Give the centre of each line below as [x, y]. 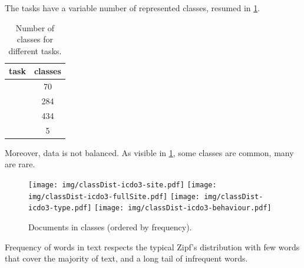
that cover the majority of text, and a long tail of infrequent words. [126, 258]
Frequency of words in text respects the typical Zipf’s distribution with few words [152, 247]
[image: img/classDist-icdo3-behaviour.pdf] [183, 208]
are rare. [20, 164]
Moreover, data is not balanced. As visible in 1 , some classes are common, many [149, 152]
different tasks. [35, 50]
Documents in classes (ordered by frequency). [110, 227]
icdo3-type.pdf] [60, 208]
